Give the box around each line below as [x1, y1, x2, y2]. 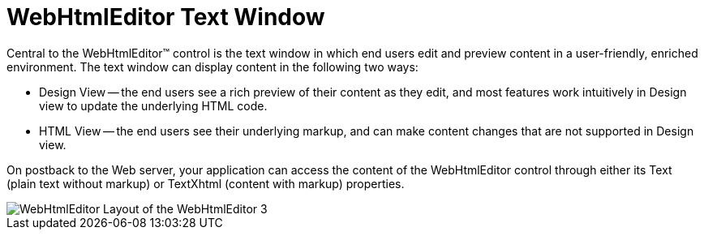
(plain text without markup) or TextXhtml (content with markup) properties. [6, 176, 405, 191]
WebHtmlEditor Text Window [6, 3, 325, 31]
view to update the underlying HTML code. [39, 98, 268, 113]
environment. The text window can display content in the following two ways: [6, 59, 419, 74]
